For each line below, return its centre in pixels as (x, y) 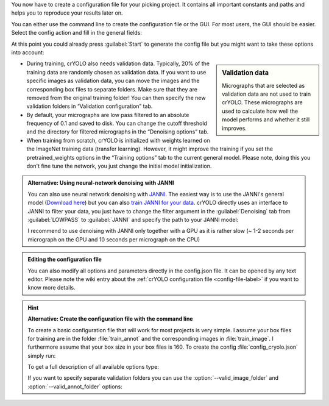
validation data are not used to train (267, 94)
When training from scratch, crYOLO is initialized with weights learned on (118, 140)
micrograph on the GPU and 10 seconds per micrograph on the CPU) (114, 239)
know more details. (51, 288)
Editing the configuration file (65, 260)
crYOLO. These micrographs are (262, 102)
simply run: (42, 355)
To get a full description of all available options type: (94, 367)
